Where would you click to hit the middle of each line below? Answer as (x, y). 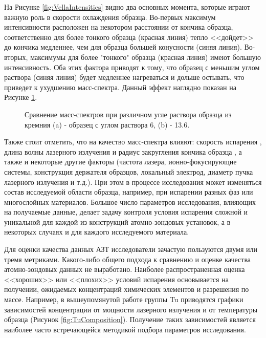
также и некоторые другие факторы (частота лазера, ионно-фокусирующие (120, 162)
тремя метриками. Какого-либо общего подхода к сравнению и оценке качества (128, 259)
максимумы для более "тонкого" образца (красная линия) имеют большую (146, 57)
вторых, (16, 57)
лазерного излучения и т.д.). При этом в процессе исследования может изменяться (133, 182)
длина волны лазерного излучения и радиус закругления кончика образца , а (123, 151)
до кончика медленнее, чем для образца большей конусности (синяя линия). (123, 47)
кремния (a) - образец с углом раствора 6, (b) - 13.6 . (107, 124)
